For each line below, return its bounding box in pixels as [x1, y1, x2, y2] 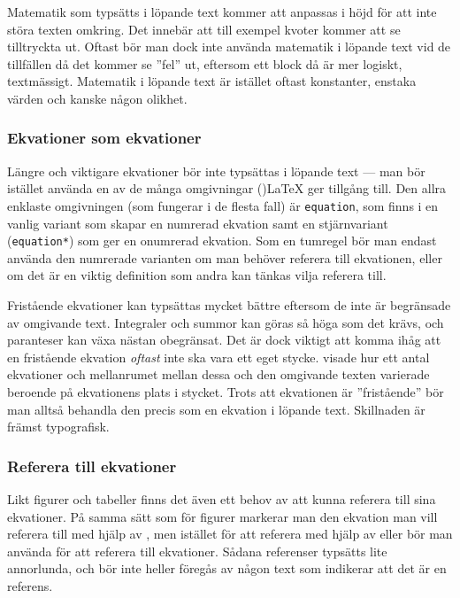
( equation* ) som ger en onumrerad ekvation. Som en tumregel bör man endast [7, 231, 437, 250]
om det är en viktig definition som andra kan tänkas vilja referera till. [7, 266, 387, 284]
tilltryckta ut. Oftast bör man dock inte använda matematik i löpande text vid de [7, 37, 451, 56]
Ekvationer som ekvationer [7, 127, 202, 149]
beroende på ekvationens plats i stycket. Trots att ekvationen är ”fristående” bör [7, 383, 444, 401]
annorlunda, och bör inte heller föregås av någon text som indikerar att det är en [7, 559, 447, 578]
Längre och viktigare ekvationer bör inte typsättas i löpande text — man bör [7, 161, 425, 180]
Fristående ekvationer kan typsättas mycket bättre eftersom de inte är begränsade [7, 296, 451, 315]
